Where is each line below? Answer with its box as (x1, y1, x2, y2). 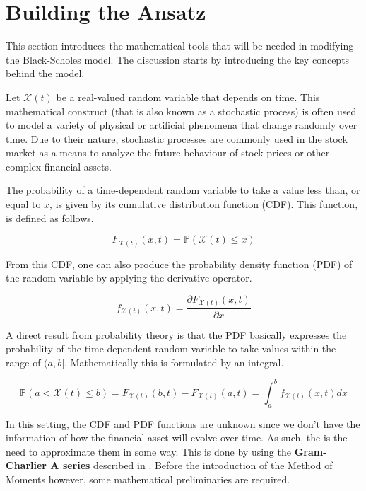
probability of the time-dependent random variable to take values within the (6, 341, 336, 356)
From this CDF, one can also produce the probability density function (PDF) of (6, 256, 353, 271)
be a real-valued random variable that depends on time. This (56, 89, 320, 104)
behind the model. (6, 66, 85, 81)
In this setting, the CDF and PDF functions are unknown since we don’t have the (6, 416, 360, 431)
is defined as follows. (6, 210, 94, 225)
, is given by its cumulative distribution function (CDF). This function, (49, 197, 358, 212)
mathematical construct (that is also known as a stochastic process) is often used (6, 103, 357, 118)
